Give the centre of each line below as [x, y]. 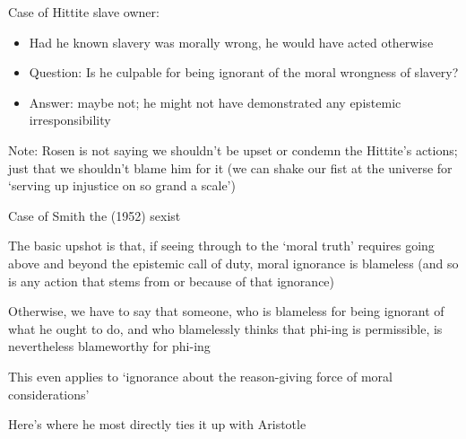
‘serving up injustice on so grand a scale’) [122, 185]
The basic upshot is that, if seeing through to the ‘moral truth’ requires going [221, 246]
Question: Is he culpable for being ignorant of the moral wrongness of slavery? [244, 72]
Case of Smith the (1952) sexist [95, 215]
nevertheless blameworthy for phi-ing [109, 346]
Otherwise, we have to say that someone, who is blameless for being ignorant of [226, 311]
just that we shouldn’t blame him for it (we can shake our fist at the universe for [230, 167]
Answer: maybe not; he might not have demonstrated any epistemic [215, 102]
